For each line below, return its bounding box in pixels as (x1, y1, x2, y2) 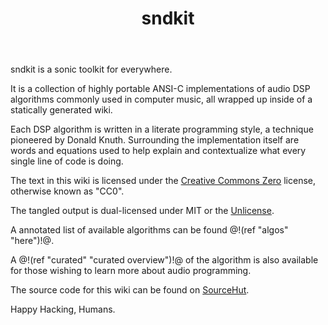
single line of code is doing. (10, 155, 124, 167)
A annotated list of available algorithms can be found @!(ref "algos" (10, 224, 289, 236)
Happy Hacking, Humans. (10, 303, 116, 316)
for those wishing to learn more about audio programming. (10, 265, 252, 277)
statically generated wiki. (10, 104, 113, 116)
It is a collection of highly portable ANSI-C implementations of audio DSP (10, 83, 311, 95)
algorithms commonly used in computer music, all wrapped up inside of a (10, 93, 313, 106)
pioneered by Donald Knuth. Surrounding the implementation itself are (10, 134, 300, 146)
